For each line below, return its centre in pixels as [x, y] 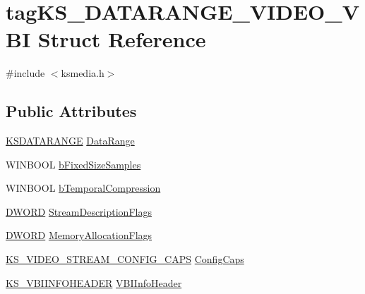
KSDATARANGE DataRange [70, 141]
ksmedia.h [83, 73]
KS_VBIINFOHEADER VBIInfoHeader [94, 282]
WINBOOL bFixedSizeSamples [73, 164]
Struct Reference [122, 39]
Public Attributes [71, 111]
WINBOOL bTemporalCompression [83, 188]
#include [25, 73]
